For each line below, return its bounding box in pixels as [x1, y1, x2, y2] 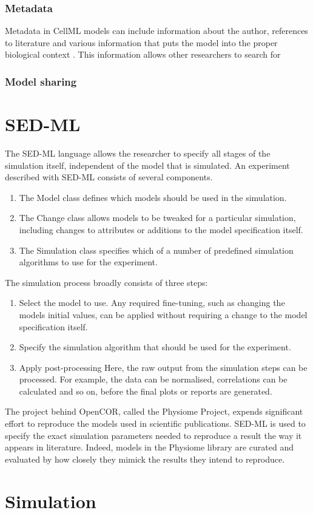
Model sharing [5, 73, 77, 89]
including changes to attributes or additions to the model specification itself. [19, 223, 303, 236]
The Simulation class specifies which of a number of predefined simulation [19, 243, 294, 256]
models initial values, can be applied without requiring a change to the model [19, 308, 308, 321]
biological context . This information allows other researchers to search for [5, 48, 281, 61]
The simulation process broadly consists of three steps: [5, 276, 208, 288]
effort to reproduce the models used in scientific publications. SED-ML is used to [5, 417, 306, 430]
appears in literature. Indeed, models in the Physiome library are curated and [5, 441, 294, 454]
